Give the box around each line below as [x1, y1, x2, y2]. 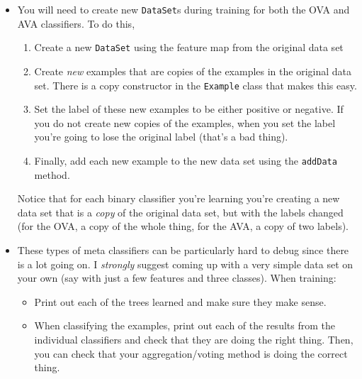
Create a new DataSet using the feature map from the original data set [34, 40, 344, 55]
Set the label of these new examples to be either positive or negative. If [34, 101, 344, 116]
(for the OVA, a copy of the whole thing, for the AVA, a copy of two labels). [17, 219, 349, 234]
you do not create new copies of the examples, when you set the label [34, 115, 336, 130]
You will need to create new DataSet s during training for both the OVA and [17, 2, 350, 16]
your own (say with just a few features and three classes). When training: [17, 270, 336, 285]
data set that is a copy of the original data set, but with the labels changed [17, 204, 344, 219]
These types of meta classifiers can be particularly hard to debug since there [17, 242, 349, 257]
